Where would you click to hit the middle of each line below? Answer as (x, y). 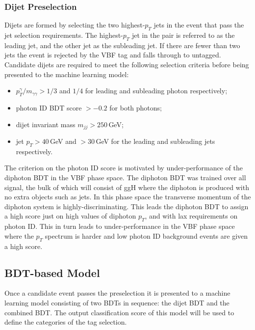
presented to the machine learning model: (67, 74)
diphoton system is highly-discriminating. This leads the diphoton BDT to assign (127, 206)
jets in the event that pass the (199, 25)
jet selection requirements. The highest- (64, 35)
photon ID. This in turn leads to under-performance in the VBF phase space (120, 226)
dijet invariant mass (46, 124)
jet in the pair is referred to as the (183, 35)
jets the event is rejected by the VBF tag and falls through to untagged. (113, 55)
